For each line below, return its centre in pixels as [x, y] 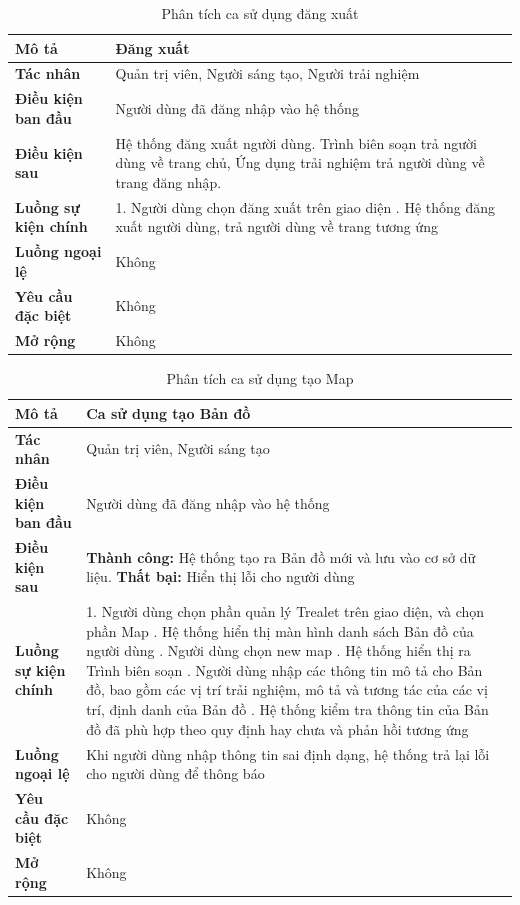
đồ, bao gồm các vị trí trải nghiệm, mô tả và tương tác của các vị [287, 689]
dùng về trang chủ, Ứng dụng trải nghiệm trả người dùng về [300, 162]
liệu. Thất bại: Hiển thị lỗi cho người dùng [220, 576]
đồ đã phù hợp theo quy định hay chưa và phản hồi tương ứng [277, 728]
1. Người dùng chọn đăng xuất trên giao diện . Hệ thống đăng [305, 206]
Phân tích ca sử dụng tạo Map [260, 378]
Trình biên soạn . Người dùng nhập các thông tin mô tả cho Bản [284, 669]
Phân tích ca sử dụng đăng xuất [260, 13]
